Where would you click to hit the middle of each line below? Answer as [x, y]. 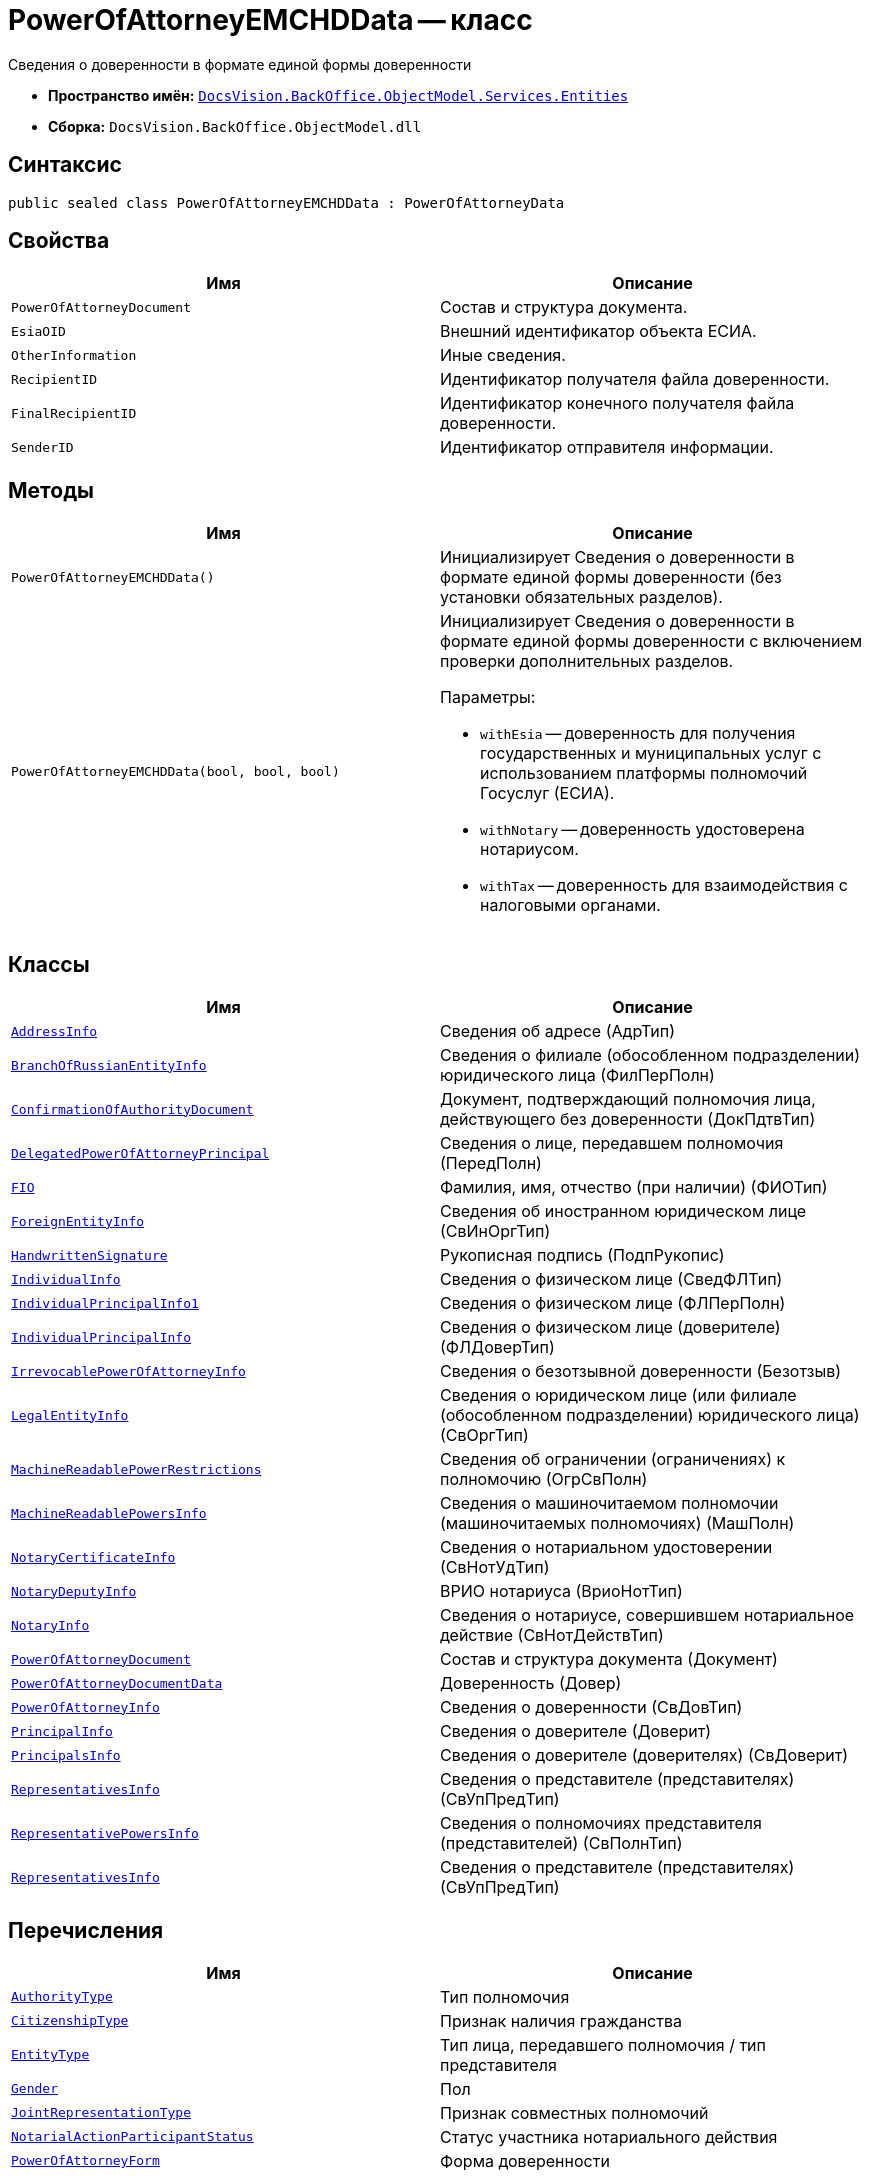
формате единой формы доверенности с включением [651, 641]
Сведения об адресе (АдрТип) [558, 1031]
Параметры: [488, 697]
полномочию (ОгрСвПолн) [544, 1479]
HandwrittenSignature [89, 1255]
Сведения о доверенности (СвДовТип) [591, 1707]
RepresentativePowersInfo [105, 1833]
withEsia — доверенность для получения [638, 733]
